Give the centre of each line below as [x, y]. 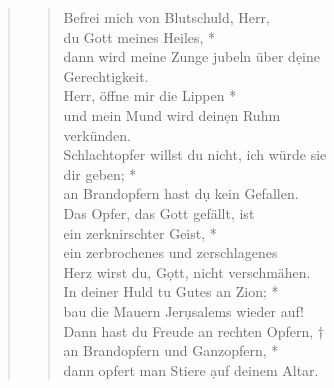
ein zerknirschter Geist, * [140, 232]
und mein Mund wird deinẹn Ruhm [172, 114]
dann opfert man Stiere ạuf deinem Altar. [191, 369]
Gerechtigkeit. [106, 75]
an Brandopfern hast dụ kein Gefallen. [181, 193]
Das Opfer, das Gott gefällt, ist [159, 212]
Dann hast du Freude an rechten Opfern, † [193, 330]
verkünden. [97, 134]
